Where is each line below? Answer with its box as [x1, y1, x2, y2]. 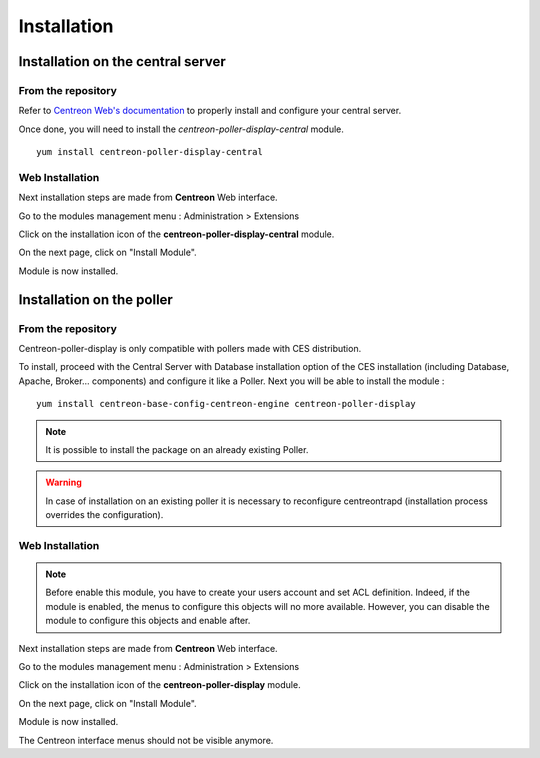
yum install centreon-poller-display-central [36, 146, 264, 158]
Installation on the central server [18, 53, 226, 70]
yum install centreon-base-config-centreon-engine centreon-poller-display [36, 398, 416, 410]
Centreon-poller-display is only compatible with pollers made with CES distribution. [18, 342, 362, 354]
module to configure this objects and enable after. [45, 615, 251, 627]
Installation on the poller [18, 291, 174, 308]
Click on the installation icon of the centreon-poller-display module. [18, 679, 301, 691]
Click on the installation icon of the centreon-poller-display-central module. [18, 228, 335, 240]
